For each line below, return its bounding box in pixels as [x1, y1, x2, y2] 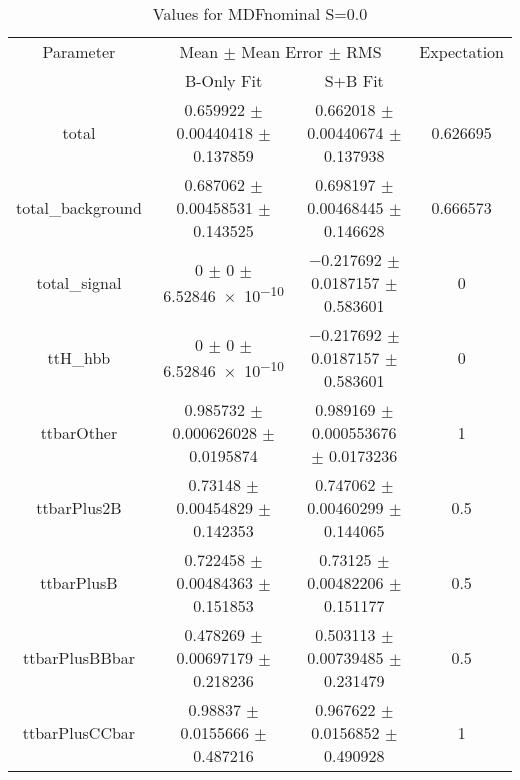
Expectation [419, 40, 504, 63]
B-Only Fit [184, 69, 263, 92]
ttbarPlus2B [36, 496, 122, 519]
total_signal [36, 271, 122, 294]
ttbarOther [40, 421, 118, 444]
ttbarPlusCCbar [22, 721, 136, 744]
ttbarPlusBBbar [22, 646, 135, 669]
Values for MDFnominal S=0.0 [152, 2, 368, 25]
